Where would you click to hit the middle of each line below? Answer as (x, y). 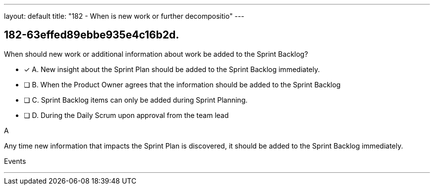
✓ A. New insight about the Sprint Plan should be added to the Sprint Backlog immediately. (172, 69)
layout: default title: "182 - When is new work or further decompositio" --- (124, 16)
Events (15, 161)
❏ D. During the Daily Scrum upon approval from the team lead (126, 115)
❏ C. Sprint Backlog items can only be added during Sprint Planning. (136, 100)
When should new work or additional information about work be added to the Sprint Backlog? (156, 54)
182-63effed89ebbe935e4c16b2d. (92, 35)
